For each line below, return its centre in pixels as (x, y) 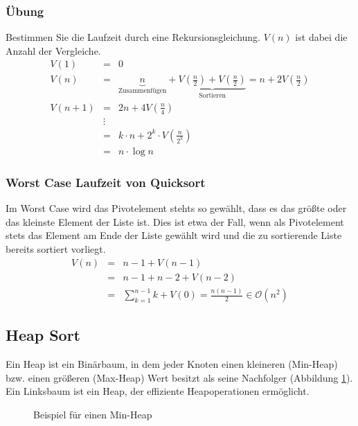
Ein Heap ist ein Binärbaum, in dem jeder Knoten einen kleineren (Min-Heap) (172, 364)
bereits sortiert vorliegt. (56, 249)
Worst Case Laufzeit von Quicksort (106, 182)
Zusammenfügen (142, 91)
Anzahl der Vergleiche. (53, 50)
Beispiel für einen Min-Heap (93, 415)
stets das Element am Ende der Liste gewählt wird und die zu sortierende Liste (174, 235)
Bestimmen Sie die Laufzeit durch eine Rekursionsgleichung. (133, 37)
